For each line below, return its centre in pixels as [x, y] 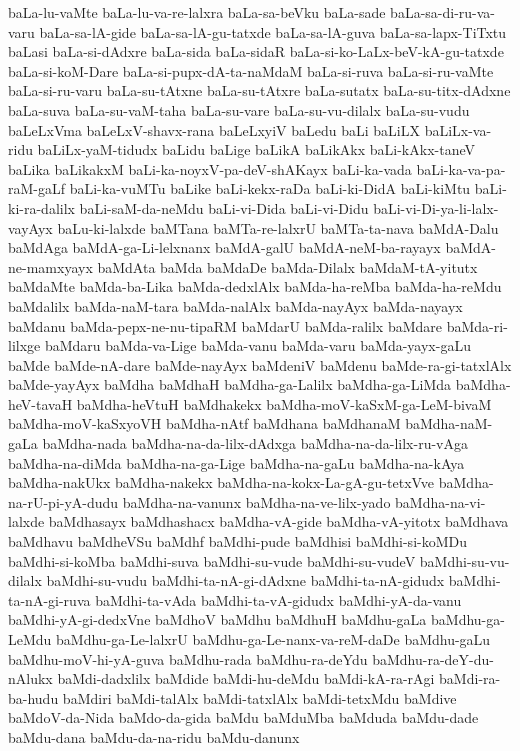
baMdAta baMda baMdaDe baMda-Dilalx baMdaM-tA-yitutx [287, 266]
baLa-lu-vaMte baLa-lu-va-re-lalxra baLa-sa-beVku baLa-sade [197, 12]
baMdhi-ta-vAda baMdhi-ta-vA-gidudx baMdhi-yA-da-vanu [278, 599]
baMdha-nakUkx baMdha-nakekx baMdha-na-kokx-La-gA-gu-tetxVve [221, 482]
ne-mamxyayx [50, 266]
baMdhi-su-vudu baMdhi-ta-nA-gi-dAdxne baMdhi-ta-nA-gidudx [245, 580]
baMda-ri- [477, 325]
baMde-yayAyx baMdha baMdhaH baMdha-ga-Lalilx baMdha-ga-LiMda [230, 384]
